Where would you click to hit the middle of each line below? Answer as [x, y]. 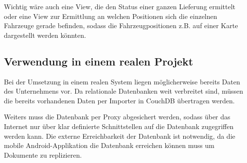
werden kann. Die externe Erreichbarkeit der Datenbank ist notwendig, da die [120, 136]
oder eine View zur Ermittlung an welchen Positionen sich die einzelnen [111, 16]
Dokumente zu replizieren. [43, 155]
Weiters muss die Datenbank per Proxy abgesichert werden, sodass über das [117, 117]
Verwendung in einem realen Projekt [99, 61]
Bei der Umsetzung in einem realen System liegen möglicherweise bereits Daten [122, 81]
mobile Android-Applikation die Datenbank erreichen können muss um [109, 145]
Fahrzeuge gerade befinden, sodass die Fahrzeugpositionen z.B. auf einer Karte [121, 25]
